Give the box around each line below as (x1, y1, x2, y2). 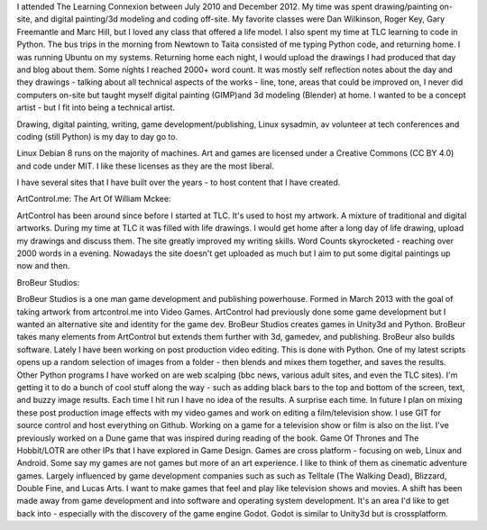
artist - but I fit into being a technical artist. (16, 102, 176, 113)
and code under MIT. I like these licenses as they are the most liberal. (16, 160, 275, 171)
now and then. (16, 260, 70, 271)
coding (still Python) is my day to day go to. (16, 131, 179, 142)
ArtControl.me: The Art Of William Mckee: (16, 194, 171, 205)
